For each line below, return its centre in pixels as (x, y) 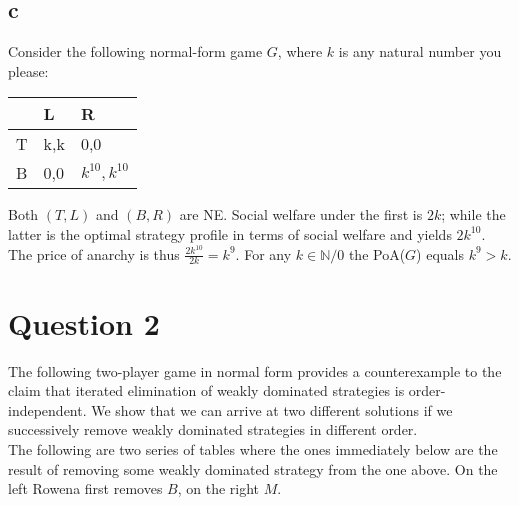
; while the (473, 214)
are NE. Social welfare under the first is (301, 214)
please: (28, 70)
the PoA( (377, 253)
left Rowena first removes (85, 488)
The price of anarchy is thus (94, 253)
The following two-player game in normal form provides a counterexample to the (255, 370)
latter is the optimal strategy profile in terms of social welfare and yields (230, 233)
